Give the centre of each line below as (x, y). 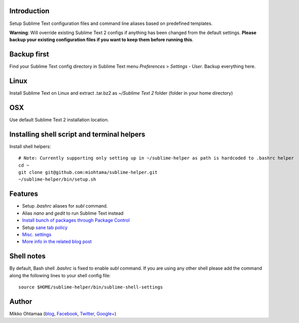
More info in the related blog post (57, 242)
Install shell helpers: (30, 146)
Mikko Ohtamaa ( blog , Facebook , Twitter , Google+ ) (63, 313)
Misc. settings (37, 234)
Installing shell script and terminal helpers (77, 134)
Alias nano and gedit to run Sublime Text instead (73, 213)
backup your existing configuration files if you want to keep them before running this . (102, 40)
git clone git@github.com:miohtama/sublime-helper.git (88, 172)
